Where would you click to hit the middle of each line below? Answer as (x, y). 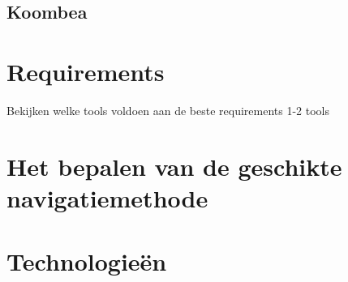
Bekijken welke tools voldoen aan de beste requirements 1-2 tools (168, 110)
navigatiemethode (107, 197)
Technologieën (87, 261)
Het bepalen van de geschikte (174, 166)
